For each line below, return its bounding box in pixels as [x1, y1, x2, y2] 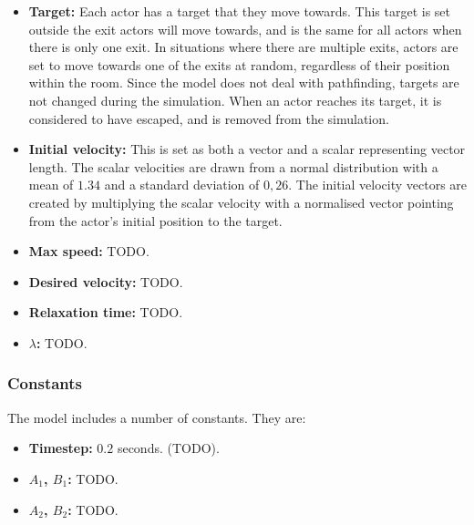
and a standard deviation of [104, 175, 260, 194]
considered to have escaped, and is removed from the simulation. [28, 108, 389, 128]
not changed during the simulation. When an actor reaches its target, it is [28, 90, 442, 109]
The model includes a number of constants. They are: [7, 407, 306, 427]
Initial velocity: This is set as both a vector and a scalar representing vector [28, 139, 466, 159]
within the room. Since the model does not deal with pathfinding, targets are [28, 73, 459, 92]
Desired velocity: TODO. [28, 272, 183, 291]
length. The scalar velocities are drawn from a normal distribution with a [28, 157, 438, 176]
